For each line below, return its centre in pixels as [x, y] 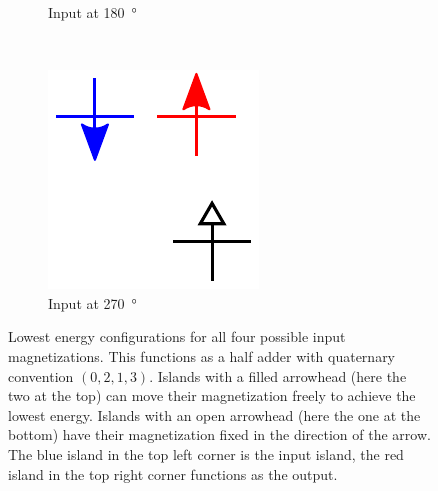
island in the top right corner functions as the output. [173, 473]
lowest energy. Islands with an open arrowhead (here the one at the [214, 414]
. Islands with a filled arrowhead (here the [278, 375]
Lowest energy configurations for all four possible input [177, 336]
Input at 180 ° [92, 12]
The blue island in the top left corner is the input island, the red [206, 453]
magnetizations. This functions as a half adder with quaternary [202, 355]
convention [41, 375]
